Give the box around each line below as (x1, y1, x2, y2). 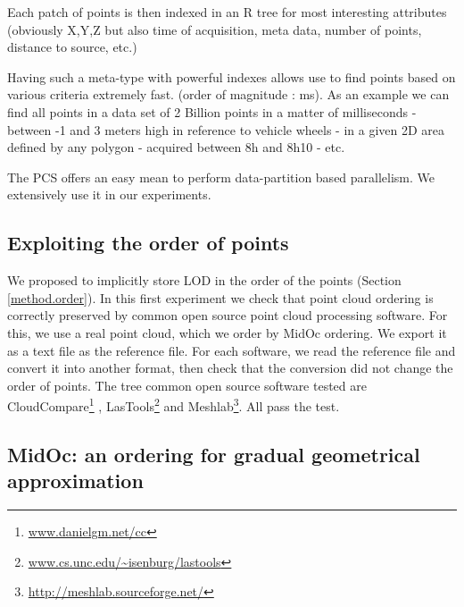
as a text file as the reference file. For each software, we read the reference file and (7, 341, 456, 359)
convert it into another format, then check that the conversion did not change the (7, 358, 453, 377)
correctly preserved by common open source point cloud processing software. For (7, 306, 448, 325)
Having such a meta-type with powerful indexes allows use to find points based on (7, 67, 456, 86)
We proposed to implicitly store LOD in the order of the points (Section (7, 271, 402, 290)
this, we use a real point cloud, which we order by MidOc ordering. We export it (7, 323, 447, 341)
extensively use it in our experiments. (7, 185, 211, 204)
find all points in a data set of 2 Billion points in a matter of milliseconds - (7, 102, 417, 121)
